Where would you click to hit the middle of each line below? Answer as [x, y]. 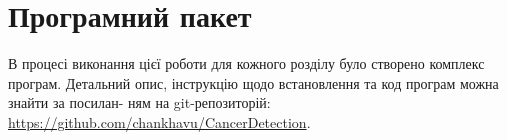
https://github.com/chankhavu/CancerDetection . [159, 121]
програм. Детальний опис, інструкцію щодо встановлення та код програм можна [253, 82]
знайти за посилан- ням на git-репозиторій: [139, 102]
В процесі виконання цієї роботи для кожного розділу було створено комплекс [246, 63]
